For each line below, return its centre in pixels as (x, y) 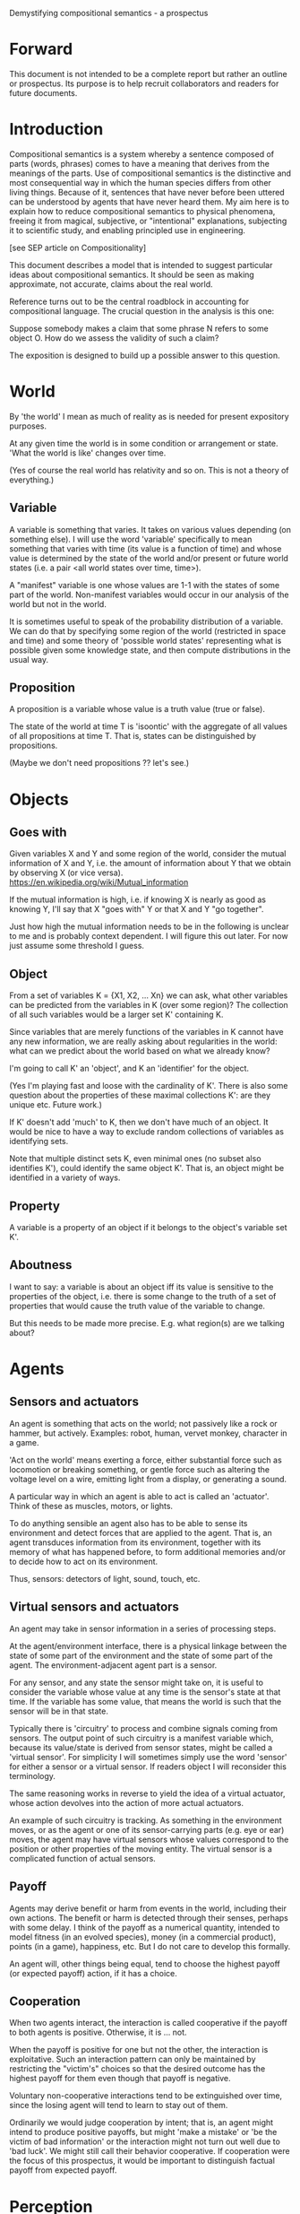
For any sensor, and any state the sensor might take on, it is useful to (137, 1682)
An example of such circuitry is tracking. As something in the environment (146, 1820)
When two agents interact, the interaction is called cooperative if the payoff (149, 2023)
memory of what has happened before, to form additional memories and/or (148, 1551)
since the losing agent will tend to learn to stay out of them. (119, 2105)
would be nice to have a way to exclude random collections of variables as (147, 1132)
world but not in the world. (58, 603)
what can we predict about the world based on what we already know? (140, 1051)
